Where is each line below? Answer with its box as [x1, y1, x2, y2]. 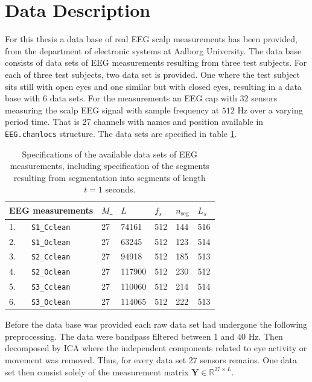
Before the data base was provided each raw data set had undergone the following [5, 318, 308, 331]
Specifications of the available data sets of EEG [22, 147, 198, 160]
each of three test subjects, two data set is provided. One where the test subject [5, 68, 301, 80]
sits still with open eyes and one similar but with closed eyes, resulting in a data [5, 80, 302, 92]
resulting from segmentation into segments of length [13, 171, 206, 183]
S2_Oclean [31, 268, 71, 277]
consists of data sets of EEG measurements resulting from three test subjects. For [5, 56, 307, 69]
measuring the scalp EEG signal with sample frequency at [5, 103, 220, 116]
